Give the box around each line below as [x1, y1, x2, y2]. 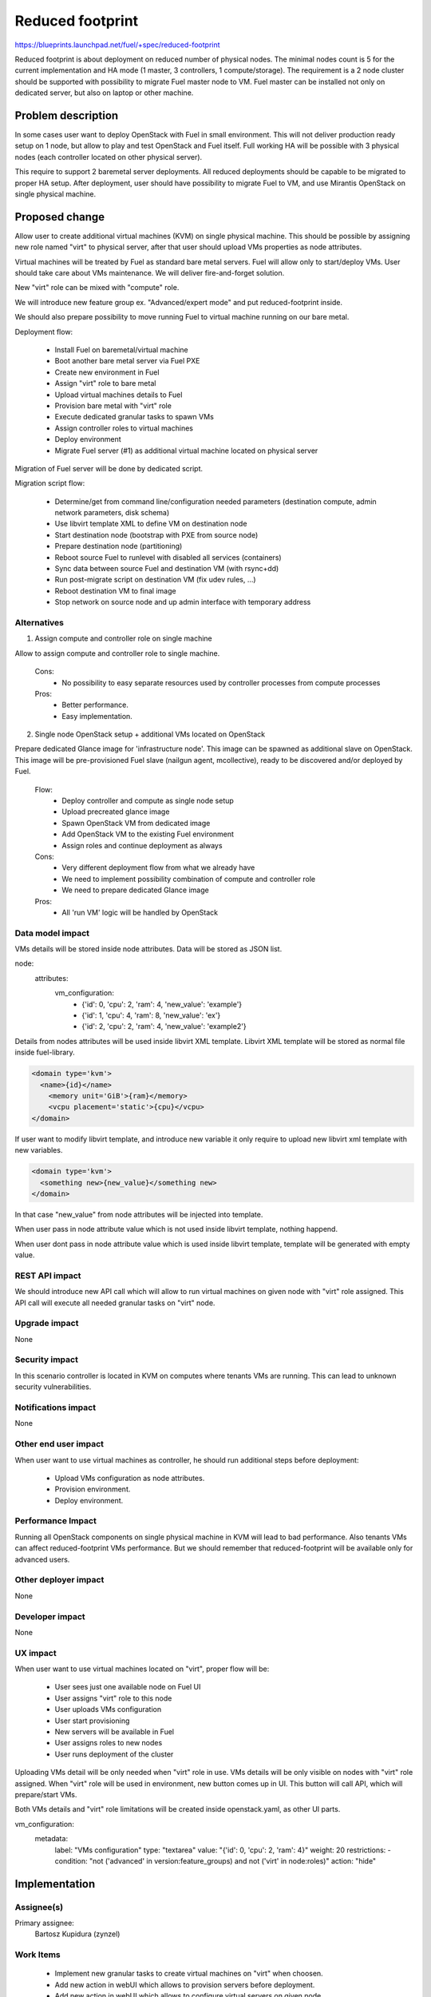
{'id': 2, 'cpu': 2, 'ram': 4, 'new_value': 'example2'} [81, 1022, 247, 1031]
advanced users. [14, 1554, 70, 1564]
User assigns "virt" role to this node [54, 1693, 172, 1703]
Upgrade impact [14, 1318, 79, 1329]
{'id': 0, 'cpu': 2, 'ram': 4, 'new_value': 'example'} [81, 999, 243, 1009]
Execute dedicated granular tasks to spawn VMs [54, 412, 215, 422]
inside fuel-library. [14, 1047, 75, 1058]
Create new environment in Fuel [54, 367, 160, 377]
